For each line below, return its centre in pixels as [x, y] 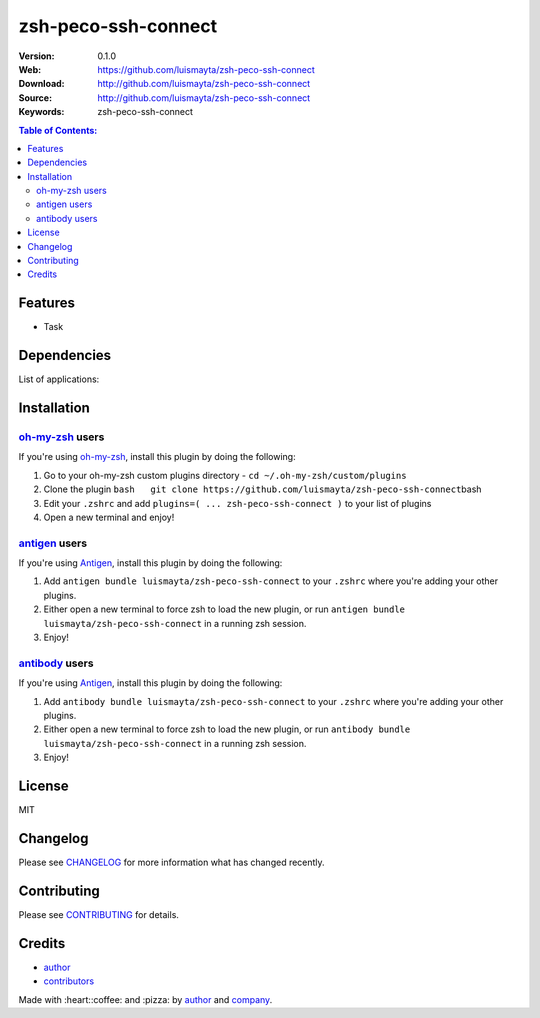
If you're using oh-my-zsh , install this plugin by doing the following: [157, 457]
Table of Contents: [58, 130]
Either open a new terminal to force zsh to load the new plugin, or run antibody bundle [227, 729]
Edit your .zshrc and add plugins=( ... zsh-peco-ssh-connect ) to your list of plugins [237, 503]
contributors [69, 981]
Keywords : [41, 112]
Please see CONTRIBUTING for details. [99, 914]
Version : [36, 56]
